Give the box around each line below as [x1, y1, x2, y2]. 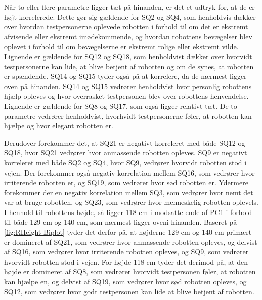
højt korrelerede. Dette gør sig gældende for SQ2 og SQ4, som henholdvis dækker [4, 11, 256, 22]
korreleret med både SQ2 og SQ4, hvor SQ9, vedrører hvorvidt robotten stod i [4, 157, 247, 167]
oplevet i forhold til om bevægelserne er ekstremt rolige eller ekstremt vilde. [4, 41, 239, 52]
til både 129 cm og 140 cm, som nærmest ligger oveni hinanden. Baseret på [4, 217, 237, 227]
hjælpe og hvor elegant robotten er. [4, 120, 113, 131]
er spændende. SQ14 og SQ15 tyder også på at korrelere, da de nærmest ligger [4, 71, 247, 81]
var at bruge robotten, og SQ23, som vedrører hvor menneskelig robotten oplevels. [4, 197, 258, 207]
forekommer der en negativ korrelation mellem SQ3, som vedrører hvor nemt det [4, 187, 253, 197]
